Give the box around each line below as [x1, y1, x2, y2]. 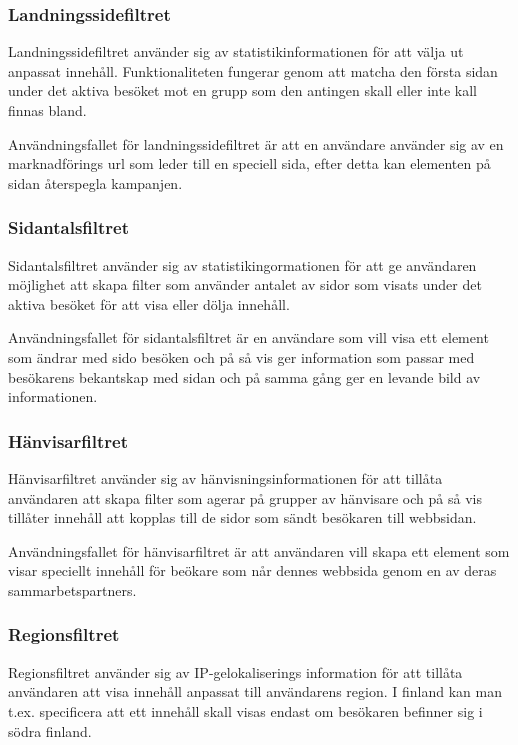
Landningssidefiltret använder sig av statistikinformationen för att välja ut [8, 41, 464, 62]
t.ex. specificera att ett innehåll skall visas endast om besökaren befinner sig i [8, 700, 483, 721]
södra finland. [8, 720, 92, 741]
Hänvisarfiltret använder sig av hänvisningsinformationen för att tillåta [8, 467, 443, 488]
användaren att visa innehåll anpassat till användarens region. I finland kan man [8, 681, 502, 702]
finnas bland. [8, 100, 87, 120]
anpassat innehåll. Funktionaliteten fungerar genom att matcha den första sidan [8, 60, 498, 81]
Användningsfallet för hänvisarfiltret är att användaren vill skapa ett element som [8, 540, 510, 561]
